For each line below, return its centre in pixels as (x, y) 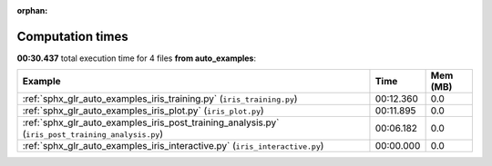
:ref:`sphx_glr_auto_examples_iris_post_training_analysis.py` (151, 122)
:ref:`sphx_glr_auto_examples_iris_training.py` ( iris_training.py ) (160, 99)
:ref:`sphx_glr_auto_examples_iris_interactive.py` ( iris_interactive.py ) (173, 146)
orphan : (32, 10)
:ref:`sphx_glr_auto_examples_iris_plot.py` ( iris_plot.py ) (143, 111)
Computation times (72, 36)
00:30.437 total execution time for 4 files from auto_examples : (137, 58)
